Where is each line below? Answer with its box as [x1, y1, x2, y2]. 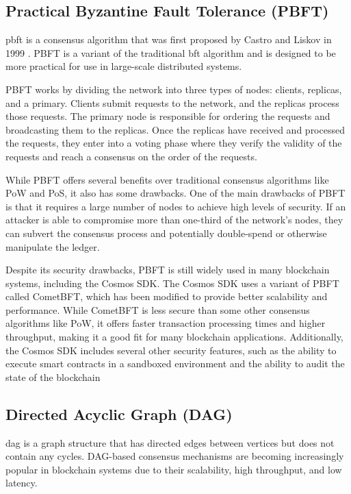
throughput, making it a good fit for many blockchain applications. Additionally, [5, 330, 343, 344]
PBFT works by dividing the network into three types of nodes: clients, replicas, [5, 82, 342, 96]
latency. [5, 476, 38, 490]
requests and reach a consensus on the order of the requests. [5, 149, 257, 163]
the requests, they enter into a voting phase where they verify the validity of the [5, 136, 342, 150]
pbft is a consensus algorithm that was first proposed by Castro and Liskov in [5, 32, 332, 47]
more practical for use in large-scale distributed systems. [5, 59, 242, 73]
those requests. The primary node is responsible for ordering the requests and [5, 109, 330, 123]
